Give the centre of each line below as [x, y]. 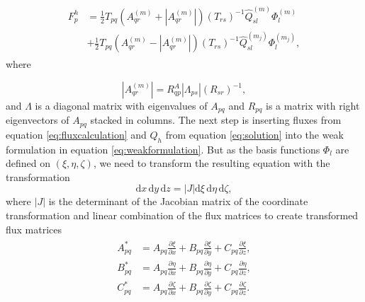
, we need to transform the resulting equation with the [212, 163]
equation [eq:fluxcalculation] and [76, 134]
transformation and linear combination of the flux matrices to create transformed [182, 215]
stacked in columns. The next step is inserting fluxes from [216, 120]
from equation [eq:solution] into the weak [255, 134]
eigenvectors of [38, 120]
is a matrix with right [313, 105]
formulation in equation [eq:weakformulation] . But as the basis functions [163, 149]
